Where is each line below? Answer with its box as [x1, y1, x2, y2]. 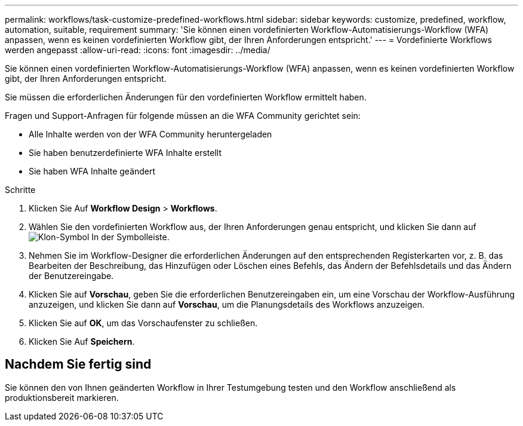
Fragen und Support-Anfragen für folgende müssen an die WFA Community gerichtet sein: [5, 111, 361, 121]
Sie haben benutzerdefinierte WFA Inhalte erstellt [29, 148, 221, 158]
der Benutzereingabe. [29, 271, 114, 281]
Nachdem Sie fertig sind [5, 357, 152, 372]
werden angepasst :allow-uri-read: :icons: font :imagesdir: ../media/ [5, 45, 270, 55]
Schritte [5, 185, 36, 195]
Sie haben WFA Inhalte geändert [29, 166, 156, 176]
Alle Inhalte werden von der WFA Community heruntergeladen [29, 129, 272, 139]
